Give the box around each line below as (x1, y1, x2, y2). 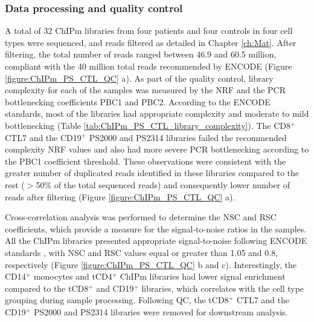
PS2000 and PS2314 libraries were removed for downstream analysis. (33, 305, 288, 318)
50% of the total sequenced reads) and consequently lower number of (36, 178, 290, 191)
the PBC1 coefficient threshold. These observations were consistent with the (5, 154, 286, 167)
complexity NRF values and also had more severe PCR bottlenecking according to (5, 143, 309, 156)
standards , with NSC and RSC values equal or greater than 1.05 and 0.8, (5, 246, 278, 258)
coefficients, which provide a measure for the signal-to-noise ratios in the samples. (5, 222, 307, 235)
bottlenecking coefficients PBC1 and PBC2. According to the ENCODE (5, 95, 271, 108)
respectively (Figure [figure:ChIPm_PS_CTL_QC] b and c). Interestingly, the (5, 258, 296, 271)
